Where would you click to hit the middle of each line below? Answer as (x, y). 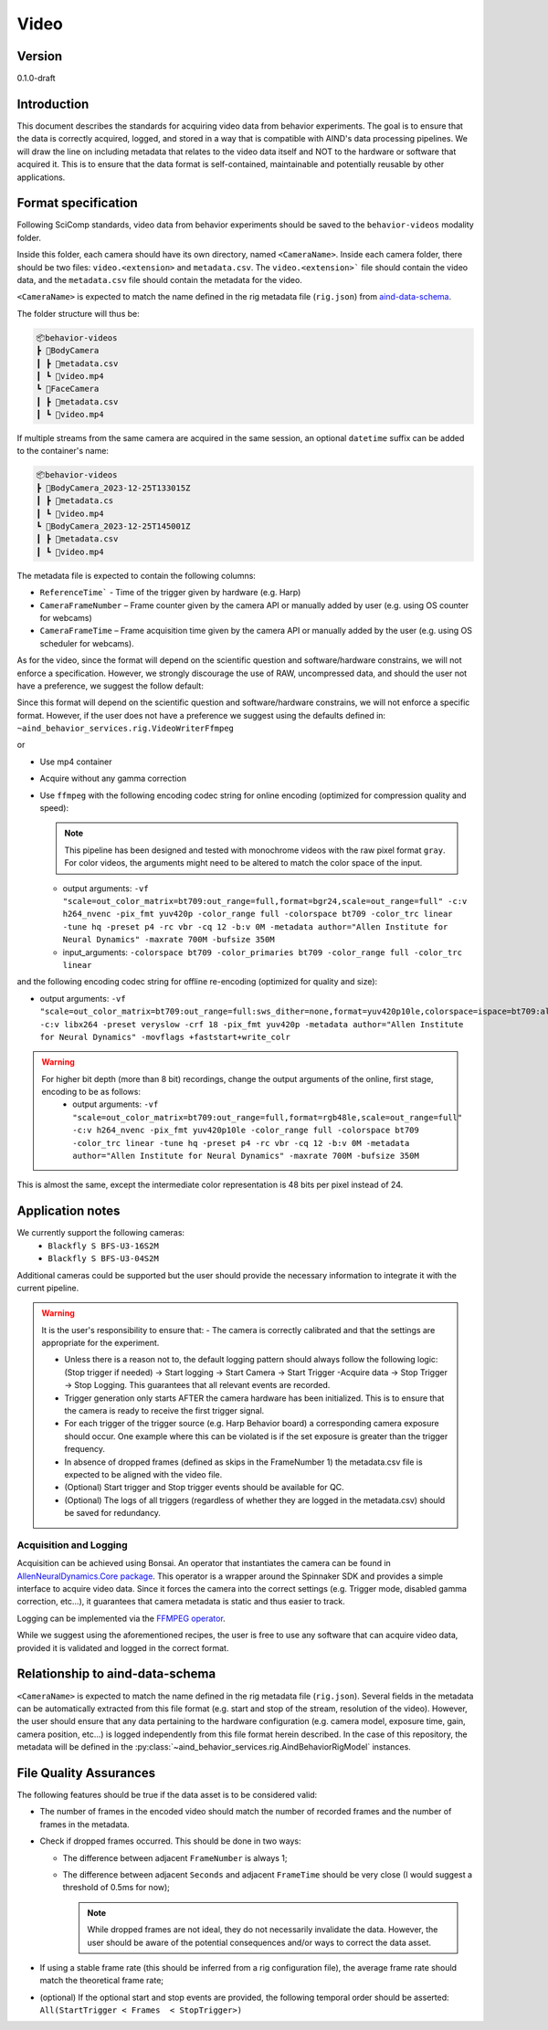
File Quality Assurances (86, 1773)
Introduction (53, 104)
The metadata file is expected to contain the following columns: (136, 575)
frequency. (84, 1449)
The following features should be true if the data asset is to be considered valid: (167, 1795)
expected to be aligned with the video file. (143, 1474)
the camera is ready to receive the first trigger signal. (164, 1411)
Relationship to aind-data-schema (116, 1674)
